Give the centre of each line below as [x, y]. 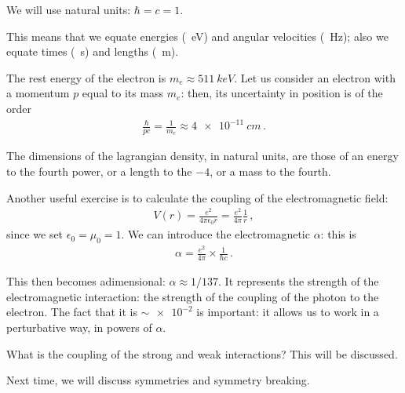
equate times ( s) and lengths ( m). [93, 51]
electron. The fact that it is [72, 312]
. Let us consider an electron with [315, 77]
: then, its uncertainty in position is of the [282, 93]
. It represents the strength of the [299, 281]
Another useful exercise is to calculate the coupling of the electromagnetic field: [197, 197]
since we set [35, 234]
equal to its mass [123, 93]
